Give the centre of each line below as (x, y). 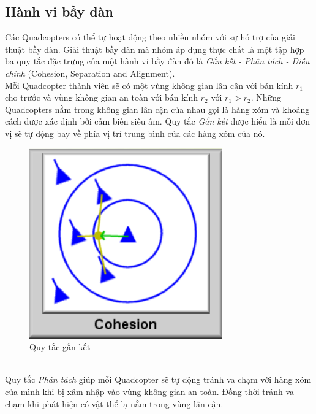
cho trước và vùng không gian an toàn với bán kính (102, 97)
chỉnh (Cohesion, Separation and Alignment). (90, 73)
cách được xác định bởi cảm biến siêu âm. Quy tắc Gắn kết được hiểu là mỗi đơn (158, 121)
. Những (266, 97)
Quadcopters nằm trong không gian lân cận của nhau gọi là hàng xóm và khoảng (157, 109)
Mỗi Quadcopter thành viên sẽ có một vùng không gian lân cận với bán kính (149, 85)
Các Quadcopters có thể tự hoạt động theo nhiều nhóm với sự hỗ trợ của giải (150, 37)
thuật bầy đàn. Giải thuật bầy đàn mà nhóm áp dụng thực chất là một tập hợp (155, 49)
